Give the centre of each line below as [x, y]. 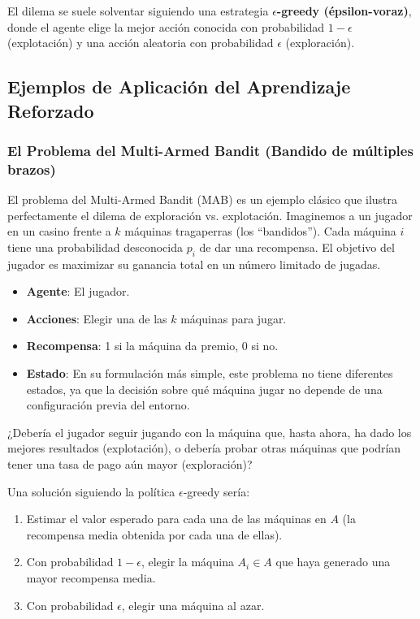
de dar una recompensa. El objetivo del [297, 247]
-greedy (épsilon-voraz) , [344, 11]
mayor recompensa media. [91, 577]
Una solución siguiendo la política [91, 491]
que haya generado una [333, 562]
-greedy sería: [216, 491]
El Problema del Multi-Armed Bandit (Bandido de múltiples [210, 150]
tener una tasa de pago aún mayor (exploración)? [130, 464]
